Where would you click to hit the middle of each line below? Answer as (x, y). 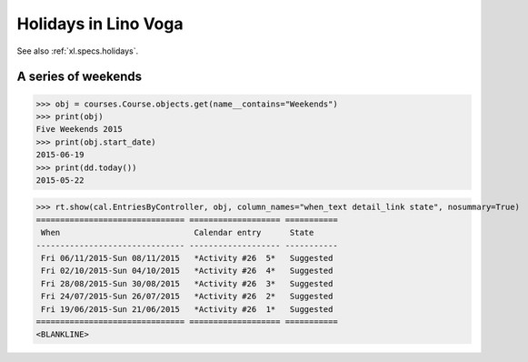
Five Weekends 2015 (79, 129)
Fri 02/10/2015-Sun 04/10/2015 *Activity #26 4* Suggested (187, 271)
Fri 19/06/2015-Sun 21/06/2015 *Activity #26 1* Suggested (187, 309)
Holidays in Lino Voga (100, 24)
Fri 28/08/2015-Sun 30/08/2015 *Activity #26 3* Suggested (187, 283)
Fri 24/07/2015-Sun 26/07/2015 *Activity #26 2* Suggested (187, 297)
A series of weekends (80, 77)
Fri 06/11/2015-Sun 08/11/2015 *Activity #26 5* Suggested (187, 258)
